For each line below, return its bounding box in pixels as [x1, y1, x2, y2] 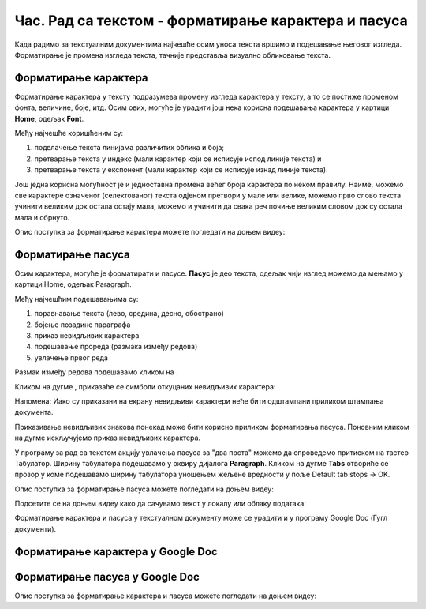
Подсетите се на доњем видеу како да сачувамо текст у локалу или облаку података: [14, 498, 307, 509]
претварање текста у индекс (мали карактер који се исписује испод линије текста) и [34, 154, 322, 164]
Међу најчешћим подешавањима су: [14, 294, 139, 303]
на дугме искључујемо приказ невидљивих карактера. [14, 433, 201, 442]
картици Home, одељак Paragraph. [14, 280, 132, 289]
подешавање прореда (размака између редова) [34, 342, 198, 351]
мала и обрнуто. [14, 212, 70, 222]
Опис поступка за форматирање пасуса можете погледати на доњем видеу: [14, 484, 274, 494]
